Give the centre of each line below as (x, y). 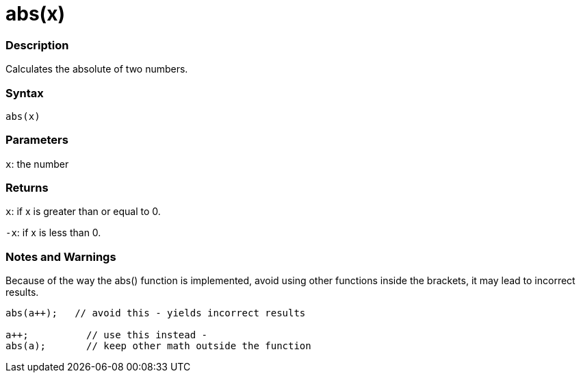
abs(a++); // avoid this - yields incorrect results (156, 313)
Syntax (25, 93)
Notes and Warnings (61, 256)
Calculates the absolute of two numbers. (97, 69)
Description (37, 45)
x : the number (37, 164)
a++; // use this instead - (107, 335)
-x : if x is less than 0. (53, 233)
